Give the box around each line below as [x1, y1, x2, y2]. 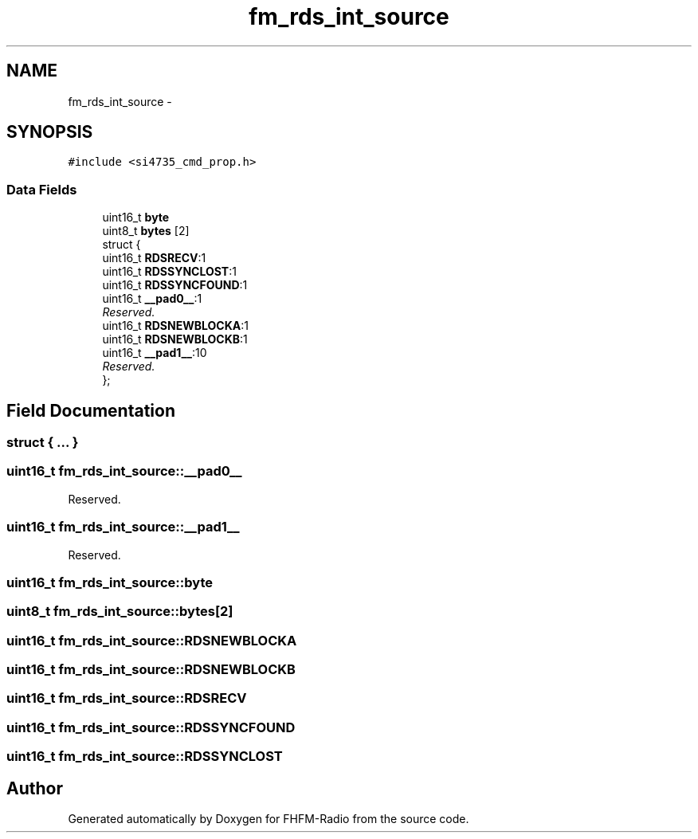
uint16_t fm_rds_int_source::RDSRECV [6, 690, 247, 707]
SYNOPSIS [6, 122, 93, 143]
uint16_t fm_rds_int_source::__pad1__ [6, 519, 240, 535]
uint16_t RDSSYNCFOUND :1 [102, 278, 248, 292]
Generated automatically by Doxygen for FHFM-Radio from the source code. [68, 812, 469, 825]
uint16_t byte [102, 210, 170, 225]
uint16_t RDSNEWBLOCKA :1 [102, 319, 249, 333]
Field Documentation [6, 400, 175, 421]
